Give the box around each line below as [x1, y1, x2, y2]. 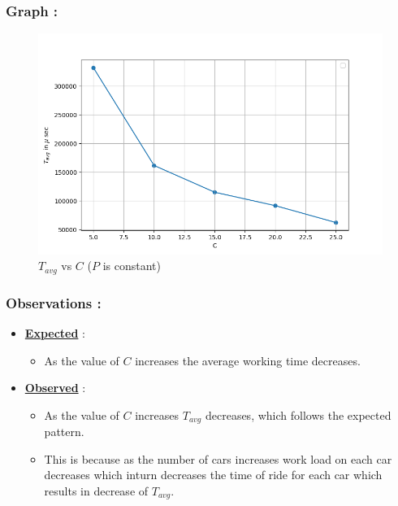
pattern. [44, 423, 84, 440]
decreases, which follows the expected [205, 406, 392, 423]
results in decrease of [44, 482, 149, 499]
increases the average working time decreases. [135, 351, 361, 369]
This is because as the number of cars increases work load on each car [44, 450, 392, 467]
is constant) [102, 257, 161, 274]
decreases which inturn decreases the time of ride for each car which [44, 466, 383, 483]
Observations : [6, 292, 102, 312]
